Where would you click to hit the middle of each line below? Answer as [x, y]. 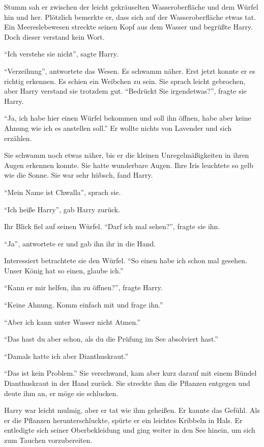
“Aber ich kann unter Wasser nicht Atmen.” [72, 322]
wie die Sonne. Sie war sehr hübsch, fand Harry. [79, 175]
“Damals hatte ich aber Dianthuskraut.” [66, 356]
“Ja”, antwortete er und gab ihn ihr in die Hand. [80, 243]
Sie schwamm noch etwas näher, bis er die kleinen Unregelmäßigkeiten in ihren [127, 155]
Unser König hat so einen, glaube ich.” [64, 270]
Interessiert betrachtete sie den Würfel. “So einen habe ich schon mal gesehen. [126, 260]
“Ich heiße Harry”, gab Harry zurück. [62, 209]
